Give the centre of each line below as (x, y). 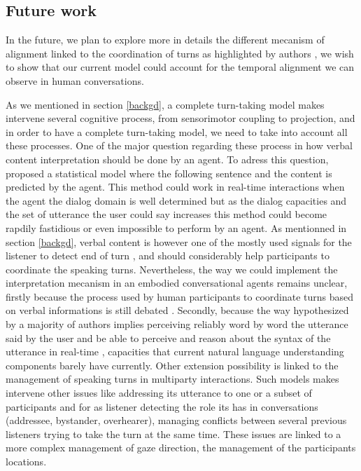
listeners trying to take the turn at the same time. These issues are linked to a (174, 434)
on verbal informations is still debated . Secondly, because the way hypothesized (177, 310)
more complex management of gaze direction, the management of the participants (181, 448)
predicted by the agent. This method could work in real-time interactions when (175, 187)
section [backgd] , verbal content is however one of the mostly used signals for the (179, 241)
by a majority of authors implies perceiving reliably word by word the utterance (177, 324)
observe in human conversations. (75, 80)
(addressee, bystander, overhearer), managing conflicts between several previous (176, 420)
